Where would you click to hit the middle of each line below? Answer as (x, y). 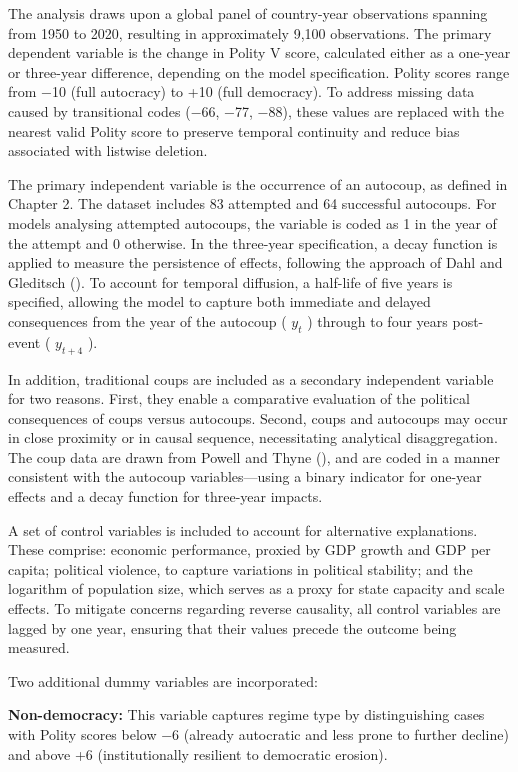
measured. (39, 647)
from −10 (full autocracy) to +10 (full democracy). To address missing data (241, 91)
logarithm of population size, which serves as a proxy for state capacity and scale (256, 588)
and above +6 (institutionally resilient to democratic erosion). (198, 753)
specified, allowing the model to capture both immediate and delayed (219, 301)
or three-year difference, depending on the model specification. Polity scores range (259, 71)
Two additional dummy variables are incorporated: (163, 680)
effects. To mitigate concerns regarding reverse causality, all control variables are (254, 608)
